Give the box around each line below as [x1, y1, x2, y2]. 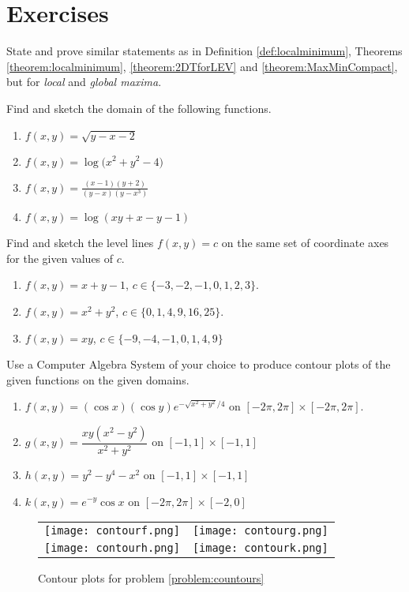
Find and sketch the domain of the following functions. [6, 99, 272, 116]
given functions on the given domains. [6, 371, 189, 388]
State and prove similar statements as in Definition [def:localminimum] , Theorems [6, 43, 403, 59]
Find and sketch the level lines [6, 234, 154, 251]
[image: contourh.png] [44, 541, 180, 555]
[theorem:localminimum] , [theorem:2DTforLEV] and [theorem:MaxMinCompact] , [6, 58, 398, 74]
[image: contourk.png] [192, 541, 328, 555]
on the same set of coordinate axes [221, 234, 389, 251]
